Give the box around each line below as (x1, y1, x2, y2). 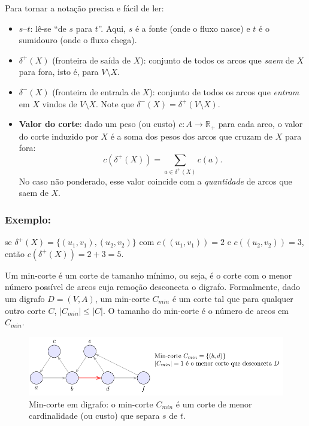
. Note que (96, 97, 134, 110)
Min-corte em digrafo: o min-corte (29, 397, 153, 410)
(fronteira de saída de (52, 53, 131, 66)
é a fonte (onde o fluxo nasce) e (135, 22, 250, 34)
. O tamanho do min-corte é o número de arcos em (102, 304, 289, 316)
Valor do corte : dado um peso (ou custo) (19, 117, 176, 130)
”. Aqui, (98, 22, 126, 34)
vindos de (42, 97, 77, 110)
